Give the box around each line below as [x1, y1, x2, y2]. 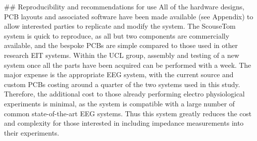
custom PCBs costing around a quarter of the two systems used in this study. [4, 79, 240, 89]
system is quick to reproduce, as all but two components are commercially [4, 30, 230, 41]
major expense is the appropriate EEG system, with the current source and [4, 69, 234, 80]
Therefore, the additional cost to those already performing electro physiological [4, 89, 245, 99]
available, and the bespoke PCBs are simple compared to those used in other [4, 40, 238, 50]
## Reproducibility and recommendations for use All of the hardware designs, [4, 1, 245, 11]
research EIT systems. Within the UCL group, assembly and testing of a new [4, 49, 240, 60]
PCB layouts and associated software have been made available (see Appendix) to [4, 11, 254, 21]
